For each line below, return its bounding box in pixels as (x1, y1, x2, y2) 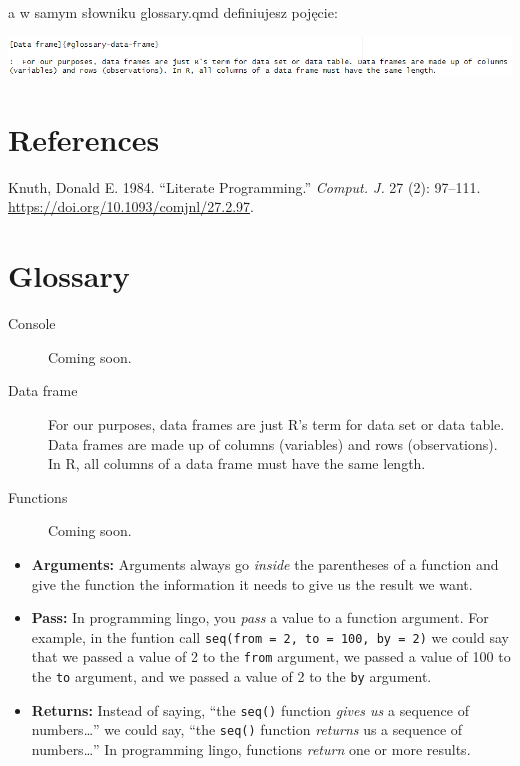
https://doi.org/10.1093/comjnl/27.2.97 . (8, 196, 254, 217)
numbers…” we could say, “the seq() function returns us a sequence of (31, 719, 463, 740)
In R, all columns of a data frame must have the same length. (48, 453, 426, 474)
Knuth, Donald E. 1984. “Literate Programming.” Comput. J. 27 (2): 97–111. (8, 176, 481, 197)
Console (8, 313, 56, 334)
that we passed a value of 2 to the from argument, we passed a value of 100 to (31, 646, 511, 667)
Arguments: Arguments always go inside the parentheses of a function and (31, 553, 499, 574)
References (8, 118, 160, 159)
